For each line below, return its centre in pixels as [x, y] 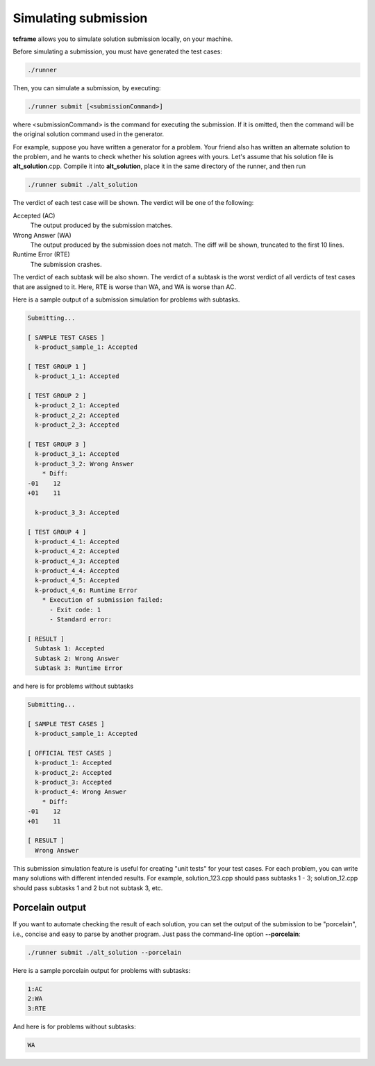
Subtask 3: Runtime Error [79, 668]
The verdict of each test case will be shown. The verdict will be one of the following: [133, 203]
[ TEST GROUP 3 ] [57, 444]
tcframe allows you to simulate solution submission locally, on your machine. [123, 39]
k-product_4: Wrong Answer [81, 792]
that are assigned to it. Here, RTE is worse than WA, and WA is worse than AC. [124, 287]
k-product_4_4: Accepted [77, 571]
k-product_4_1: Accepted [77, 541]
